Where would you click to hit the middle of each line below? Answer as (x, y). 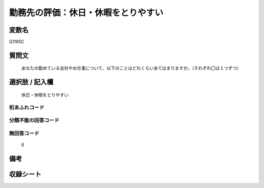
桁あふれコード (27, 107)
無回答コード (24, 133)
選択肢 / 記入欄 (31, 82)
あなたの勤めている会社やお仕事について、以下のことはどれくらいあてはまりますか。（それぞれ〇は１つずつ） (131, 68)
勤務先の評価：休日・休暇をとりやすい (86, 13)
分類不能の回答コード (34, 120)
